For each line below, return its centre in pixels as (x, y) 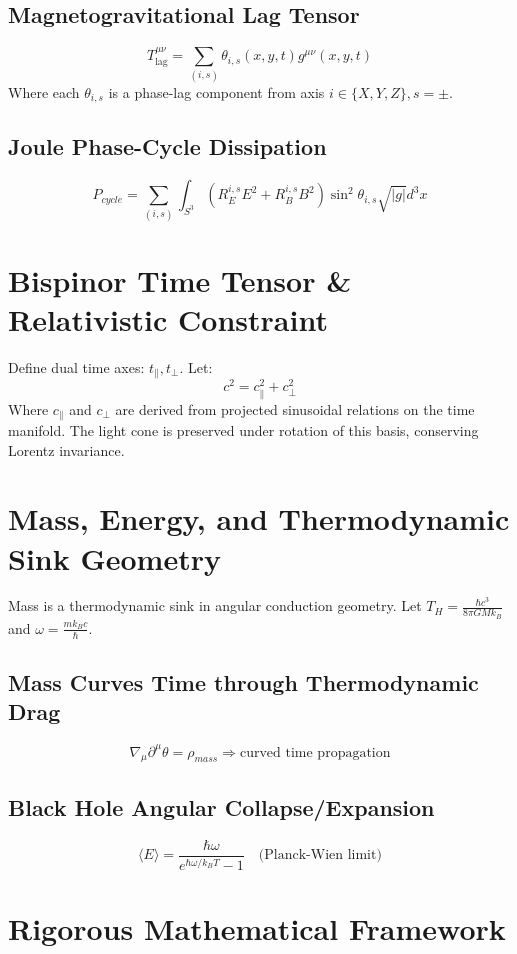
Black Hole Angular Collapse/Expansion (221, 806)
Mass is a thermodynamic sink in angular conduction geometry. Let (215, 605)
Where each (44, 91)
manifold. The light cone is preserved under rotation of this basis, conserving (243, 429)
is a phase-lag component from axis (216, 91)
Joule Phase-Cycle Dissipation (167, 146)
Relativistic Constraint (168, 318)
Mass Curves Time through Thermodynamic (243, 681)
